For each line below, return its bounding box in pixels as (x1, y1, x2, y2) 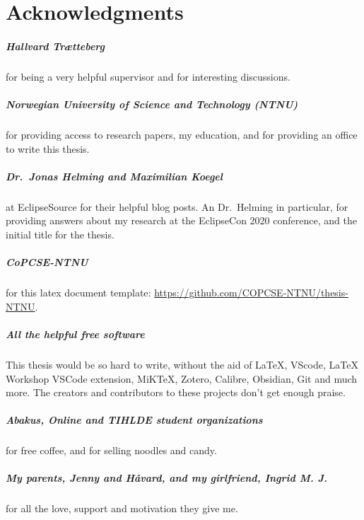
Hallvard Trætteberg (6, 38, 105, 53)
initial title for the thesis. (6, 227, 115, 242)
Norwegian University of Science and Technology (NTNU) (6, 97, 298, 112)
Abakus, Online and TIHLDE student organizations (6, 412, 263, 427)
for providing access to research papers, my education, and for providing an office (6, 127, 358, 142)
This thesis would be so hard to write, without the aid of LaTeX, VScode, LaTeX (6, 357, 358, 371)
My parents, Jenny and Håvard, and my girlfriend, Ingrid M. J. (6, 470, 327, 485)
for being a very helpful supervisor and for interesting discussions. (6, 69, 290, 83)
